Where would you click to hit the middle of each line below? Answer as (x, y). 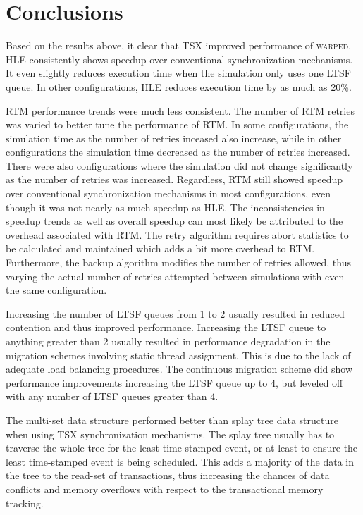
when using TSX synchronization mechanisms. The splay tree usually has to (170, 434)
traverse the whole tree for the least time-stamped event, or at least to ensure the (182, 448)
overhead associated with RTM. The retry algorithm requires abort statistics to (177, 234)
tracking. (25, 503)
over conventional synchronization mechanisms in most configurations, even (168, 193)
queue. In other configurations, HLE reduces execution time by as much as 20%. (179, 86)
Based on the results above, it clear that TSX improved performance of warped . (179, 45)
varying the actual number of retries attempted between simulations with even (175, 276)
